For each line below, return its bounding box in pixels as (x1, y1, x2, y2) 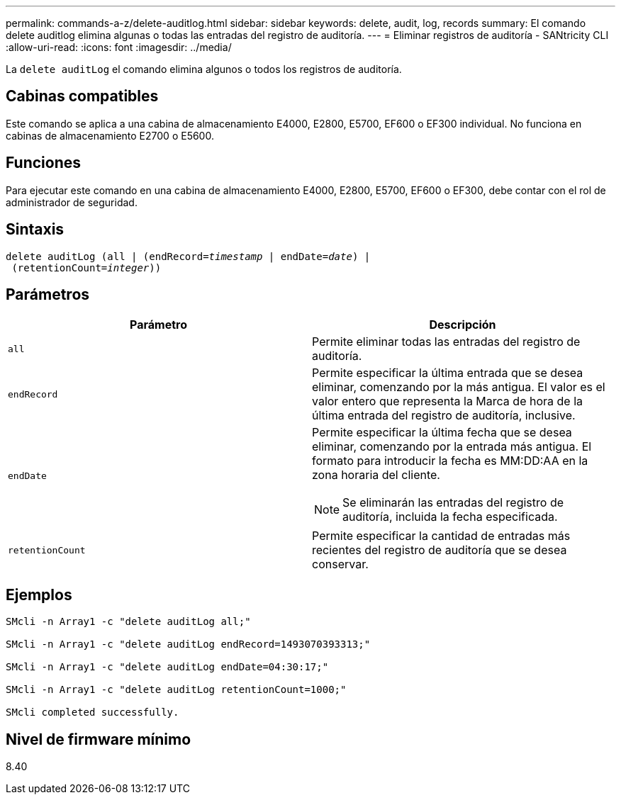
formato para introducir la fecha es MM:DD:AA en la (312, 453, 588, 468)
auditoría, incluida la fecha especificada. (342, 509, 558, 524)
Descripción (429, 317, 496, 332)
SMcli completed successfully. (6, 706, 179, 719)
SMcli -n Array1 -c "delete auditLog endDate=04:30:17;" (6, 661, 329, 673)
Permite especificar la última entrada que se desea (312, 366, 583, 381)
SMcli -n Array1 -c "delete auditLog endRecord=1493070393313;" (6, 638, 371, 650)
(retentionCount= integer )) (11, 261, 162, 274)
